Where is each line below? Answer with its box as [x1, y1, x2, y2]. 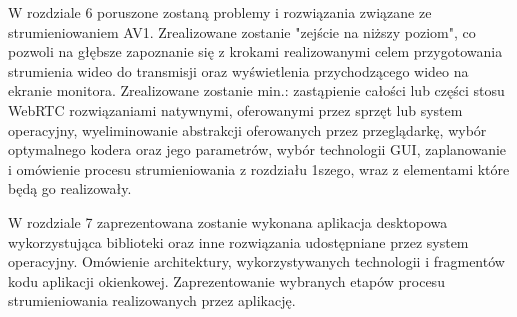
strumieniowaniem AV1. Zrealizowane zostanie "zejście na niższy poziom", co [8, 21, 476, 42]
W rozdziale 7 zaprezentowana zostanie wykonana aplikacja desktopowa [8, 211, 448, 232]
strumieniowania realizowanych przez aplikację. [8, 290, 296, 311]
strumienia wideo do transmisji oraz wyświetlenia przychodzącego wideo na [8, 60, 469, 81]
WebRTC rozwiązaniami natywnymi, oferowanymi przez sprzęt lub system [8, 99, 463, 120]
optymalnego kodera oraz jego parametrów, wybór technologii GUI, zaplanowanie [8, 139, 507, 160]
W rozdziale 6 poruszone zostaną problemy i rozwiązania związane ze [8, 2, 432, 22]
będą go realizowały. [8, 178, 132, 199]
